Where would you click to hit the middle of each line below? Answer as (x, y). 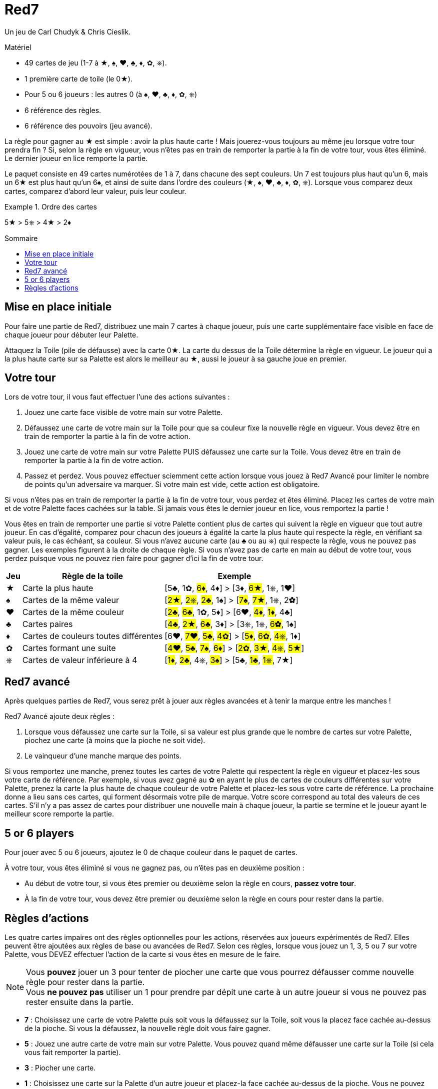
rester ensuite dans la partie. (80, 1002)
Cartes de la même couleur (73, 612)
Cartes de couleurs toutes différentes (92, 636)
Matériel (18, 47)
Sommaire (21, 238)
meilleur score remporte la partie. (59, 814)
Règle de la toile (92, 576)
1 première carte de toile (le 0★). (78, 78)
